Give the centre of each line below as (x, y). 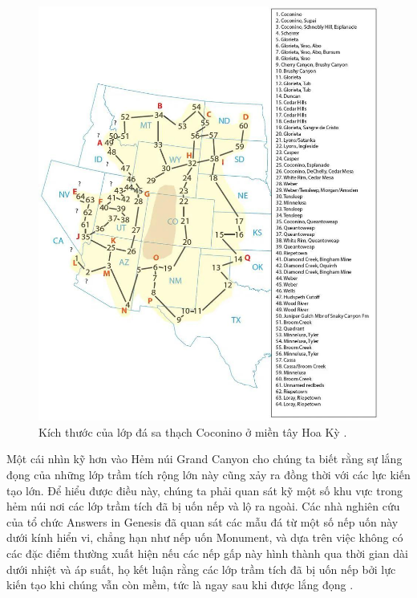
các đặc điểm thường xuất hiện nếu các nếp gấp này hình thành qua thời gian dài (207, 553)
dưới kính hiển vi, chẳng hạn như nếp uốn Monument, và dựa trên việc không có (205, 537)
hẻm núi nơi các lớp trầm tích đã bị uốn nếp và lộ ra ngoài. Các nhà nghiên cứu (203, 506)
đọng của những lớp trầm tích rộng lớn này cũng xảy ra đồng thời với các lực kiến (208, 475)
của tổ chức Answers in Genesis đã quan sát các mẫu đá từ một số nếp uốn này (202, 521)
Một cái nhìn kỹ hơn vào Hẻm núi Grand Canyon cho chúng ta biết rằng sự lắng (204, 459)
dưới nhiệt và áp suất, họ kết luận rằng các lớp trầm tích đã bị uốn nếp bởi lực (201, 569)
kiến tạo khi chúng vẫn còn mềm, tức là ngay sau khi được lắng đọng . (180, 585)
